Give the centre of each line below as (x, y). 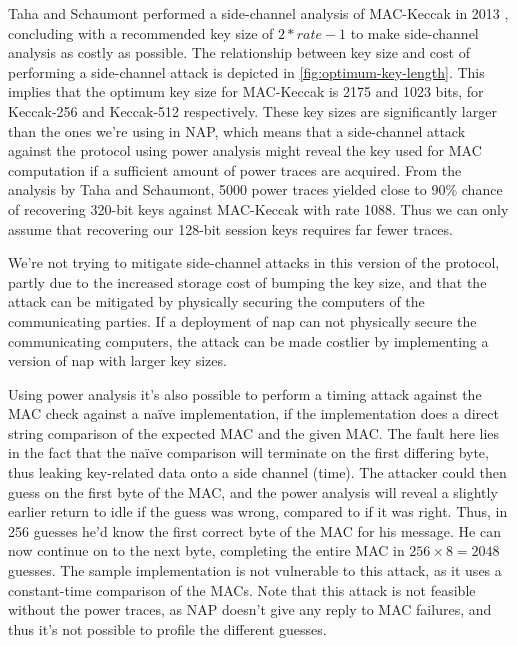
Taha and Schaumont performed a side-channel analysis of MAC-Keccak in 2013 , (258, 13)
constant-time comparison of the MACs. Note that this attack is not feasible (242, 589)
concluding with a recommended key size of (141, 32)
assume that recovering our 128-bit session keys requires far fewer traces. (230, 228)
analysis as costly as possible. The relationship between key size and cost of (239, 52)
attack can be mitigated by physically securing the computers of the (216, 301)
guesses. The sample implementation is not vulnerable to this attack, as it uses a (255, 570)
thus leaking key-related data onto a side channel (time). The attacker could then (257, 472)
